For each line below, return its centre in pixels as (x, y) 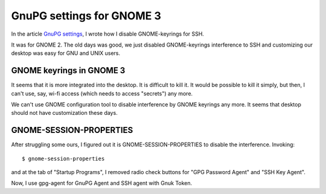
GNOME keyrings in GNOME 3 (68, 70)
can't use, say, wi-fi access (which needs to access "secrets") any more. (102, 93)
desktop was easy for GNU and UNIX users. (66, 53)
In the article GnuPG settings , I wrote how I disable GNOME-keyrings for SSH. (108, 34)
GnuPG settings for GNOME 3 (86, 16)
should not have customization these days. (64, 113)
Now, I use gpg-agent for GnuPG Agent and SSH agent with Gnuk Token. (102, 183)
